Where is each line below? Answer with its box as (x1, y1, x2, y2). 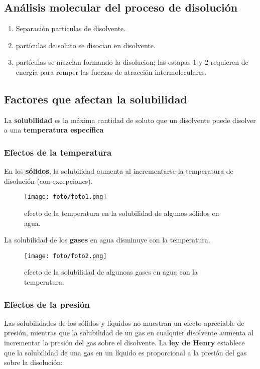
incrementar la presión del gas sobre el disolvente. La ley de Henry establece (4, 337, 245, 348)
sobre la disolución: (4, 357, 63, 367)
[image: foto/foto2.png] (24, 252, 107, 260)
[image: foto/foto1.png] (24, 193, 107, 201)
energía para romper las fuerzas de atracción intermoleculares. (16, 66, 207, 77)
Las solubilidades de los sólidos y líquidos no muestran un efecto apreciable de (4, 317, 244, 328)
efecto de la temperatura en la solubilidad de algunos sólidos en (24, 208, 219, 218)
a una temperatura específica (4, 125, 104, 135)
